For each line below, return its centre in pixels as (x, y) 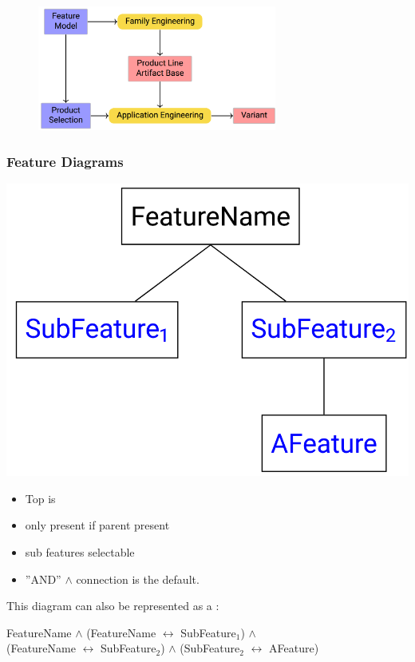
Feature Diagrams (65, 161)
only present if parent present (97, 525)
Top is (40, 498)
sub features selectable (80, 551)
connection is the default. (138, 579)
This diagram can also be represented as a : (113, 606)
